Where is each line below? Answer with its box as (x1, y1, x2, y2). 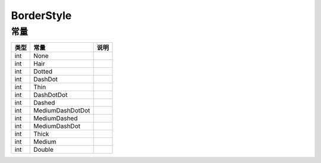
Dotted (33, 67, 53, 76)
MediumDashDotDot (33, 106, 90, 115)
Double (33, 146, 53, 154)
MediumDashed (33, 114, 78, 123)
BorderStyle (11, 9, 72, 22)
